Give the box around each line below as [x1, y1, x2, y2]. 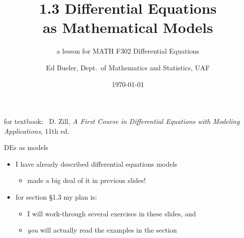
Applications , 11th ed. [4, 125, 69, 136]
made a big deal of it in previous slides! [27, 175, 146, 185]
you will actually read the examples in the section [27, 225, 177, 235]
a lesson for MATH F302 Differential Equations [56, 46, 200, 56]
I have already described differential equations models [15, 158, 178, 169]
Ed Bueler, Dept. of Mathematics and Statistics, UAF [46, 62, 210, 72]
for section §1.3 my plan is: [15, 192, 97, 202]
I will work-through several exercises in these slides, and [27, 208, 196, 218]
